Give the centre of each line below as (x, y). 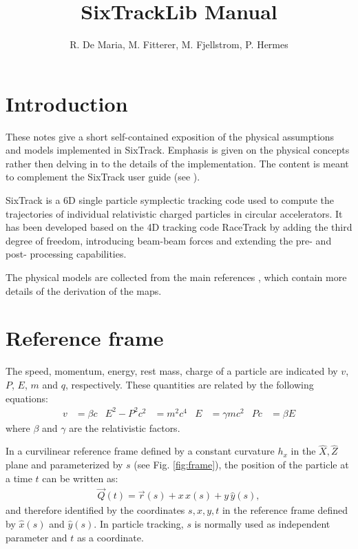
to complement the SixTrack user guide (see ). (103, 177)
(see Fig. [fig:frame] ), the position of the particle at (241, 465)
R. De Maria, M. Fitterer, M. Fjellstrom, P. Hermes (179, 44)
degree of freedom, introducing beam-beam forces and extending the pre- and (169, 240)
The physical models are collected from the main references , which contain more (176, 277)
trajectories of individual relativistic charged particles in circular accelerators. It (174, 213)
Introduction (67, 103)
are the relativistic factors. (125, 427)
